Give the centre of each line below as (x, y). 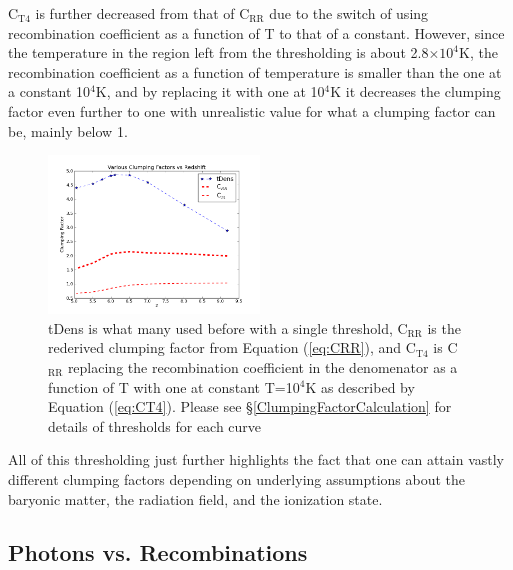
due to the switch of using (349, 13)
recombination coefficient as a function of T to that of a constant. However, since (256, 32)
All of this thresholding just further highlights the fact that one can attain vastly (256, 459)
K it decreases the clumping (415, 91)
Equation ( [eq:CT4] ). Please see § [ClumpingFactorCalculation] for (250, 406)
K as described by (360, 386)
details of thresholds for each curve (155, 425)
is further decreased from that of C (142, 13)
